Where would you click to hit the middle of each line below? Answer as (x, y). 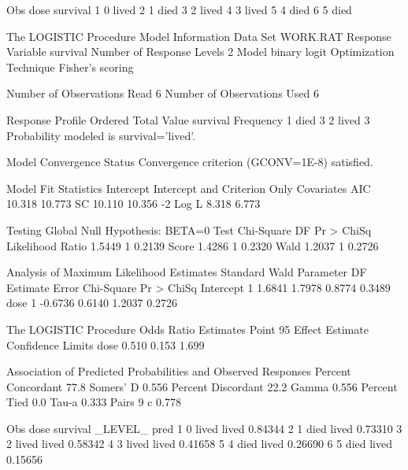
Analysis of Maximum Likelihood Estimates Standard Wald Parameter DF (187, 272)
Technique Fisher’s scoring (70, 67)
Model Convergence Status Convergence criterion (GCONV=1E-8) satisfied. (190, 162)
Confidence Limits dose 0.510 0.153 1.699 (106, 344)
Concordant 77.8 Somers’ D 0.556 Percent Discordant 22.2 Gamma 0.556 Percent (202, 386)
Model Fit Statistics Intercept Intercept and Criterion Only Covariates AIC (189, 188)
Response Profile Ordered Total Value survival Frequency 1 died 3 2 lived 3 (188, 119)
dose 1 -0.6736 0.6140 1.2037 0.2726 (92, 303)
